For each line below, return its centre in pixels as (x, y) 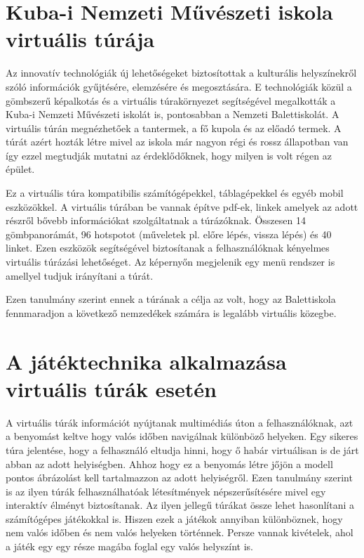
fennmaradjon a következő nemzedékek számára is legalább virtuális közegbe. (171, 312)
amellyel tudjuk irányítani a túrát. (80, 275)
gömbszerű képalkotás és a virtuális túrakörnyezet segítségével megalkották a (171, 100)
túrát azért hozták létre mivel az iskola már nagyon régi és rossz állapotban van (177, 142)
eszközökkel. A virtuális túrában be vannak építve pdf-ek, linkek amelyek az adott (182, 206)
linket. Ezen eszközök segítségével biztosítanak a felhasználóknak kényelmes (168, 248)
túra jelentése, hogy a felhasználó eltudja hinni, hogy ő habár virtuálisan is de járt (182, 449)
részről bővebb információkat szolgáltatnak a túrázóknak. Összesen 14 (156, 220)
